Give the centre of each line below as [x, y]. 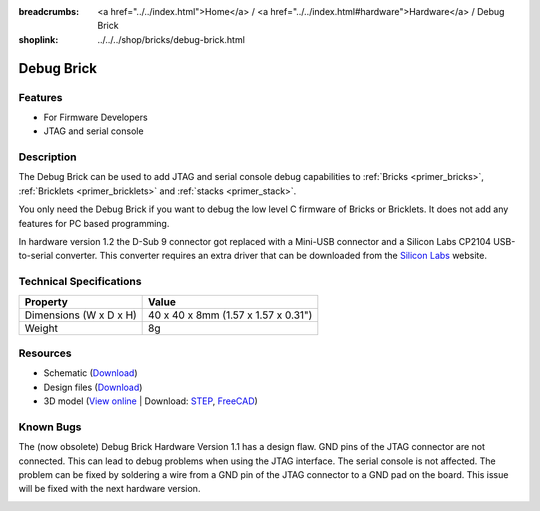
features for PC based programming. [94, 223]
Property [46, 302]
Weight [41, 328]
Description [47, 157]
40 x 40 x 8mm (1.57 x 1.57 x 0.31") [230, 315]
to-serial [36, 256]
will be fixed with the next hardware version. [109, 489]
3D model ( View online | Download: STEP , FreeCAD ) [151, 401]
